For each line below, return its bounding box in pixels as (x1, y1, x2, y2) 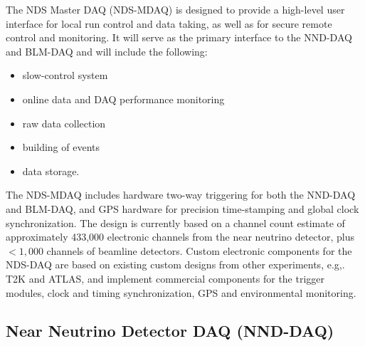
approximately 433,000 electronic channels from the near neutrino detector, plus (6, 229, 355, 244)
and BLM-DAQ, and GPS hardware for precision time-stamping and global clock (6, 201, 359, 216)
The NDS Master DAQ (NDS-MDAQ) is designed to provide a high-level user (6, 2, 345, 16)
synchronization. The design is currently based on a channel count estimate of (6, 215, 345, 230)
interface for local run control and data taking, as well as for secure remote (6, 16, 332, 31)
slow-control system (22, 68, 108, 83)
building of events (22, 140, 100, 154)
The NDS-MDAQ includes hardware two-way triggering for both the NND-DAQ (6, 187, 356, 202)
